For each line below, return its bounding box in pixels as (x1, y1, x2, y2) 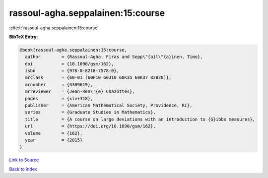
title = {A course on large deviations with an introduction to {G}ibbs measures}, (25, 117, 256, 122)
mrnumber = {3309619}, (25, 82, 93, 87)
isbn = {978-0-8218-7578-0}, (25, 68, 119, 74)
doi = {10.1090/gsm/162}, (25, 61, 114, 66)
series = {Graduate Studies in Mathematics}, (25, 110, 156, 115)
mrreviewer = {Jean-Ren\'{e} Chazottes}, (25, 89, 135, 94)
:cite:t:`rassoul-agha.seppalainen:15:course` (9, 25, 99, 31)
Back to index (9, 166, 37, 172)
